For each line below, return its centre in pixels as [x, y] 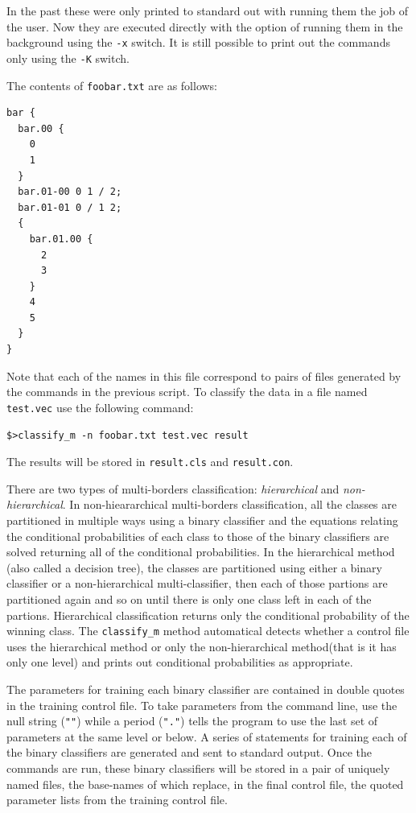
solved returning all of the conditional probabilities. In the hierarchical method [201, 552]
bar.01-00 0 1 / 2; [70, 192]
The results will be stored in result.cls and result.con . [150, 462]
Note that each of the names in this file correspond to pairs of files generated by [204, 376]
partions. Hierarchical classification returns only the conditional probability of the [208, 615]
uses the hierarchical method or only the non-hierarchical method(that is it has [202, 646]
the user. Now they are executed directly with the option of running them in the [205, 26]
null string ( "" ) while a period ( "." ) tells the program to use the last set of [192, 721]
